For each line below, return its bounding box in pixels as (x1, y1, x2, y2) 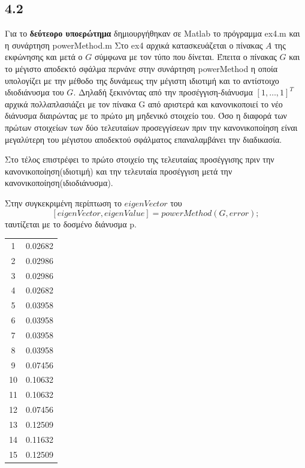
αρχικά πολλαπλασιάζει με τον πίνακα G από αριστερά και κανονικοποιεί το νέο (5, 97, 283, 110)
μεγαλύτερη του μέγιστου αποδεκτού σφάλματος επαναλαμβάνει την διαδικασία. (5, 133, 282, 145)
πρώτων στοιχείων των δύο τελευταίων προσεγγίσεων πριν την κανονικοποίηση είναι (5, 121, 298, 133)
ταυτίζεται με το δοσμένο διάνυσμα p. (5, 217, 137, 230)
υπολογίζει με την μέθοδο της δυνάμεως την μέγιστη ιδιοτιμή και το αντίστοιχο (5, 74, 279, 86)
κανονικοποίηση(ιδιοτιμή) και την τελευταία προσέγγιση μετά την (5, 164, 232, 177)
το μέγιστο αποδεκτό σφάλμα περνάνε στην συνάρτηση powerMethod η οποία (5, 62, 277, 74)
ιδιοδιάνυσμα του (5, 86, 64, 98)
